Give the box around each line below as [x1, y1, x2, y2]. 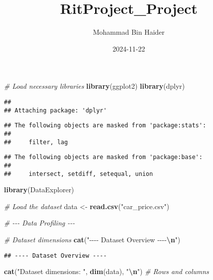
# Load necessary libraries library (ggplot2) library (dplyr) [4, 81, 185, 91]
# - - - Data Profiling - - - [4, 218, 75, 228]
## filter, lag [4, 138, 68, 146]
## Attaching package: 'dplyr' [4, 107, 107, 114]
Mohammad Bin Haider [93, 27, 165, 37]
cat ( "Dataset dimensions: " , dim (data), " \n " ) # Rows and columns [4, 266, 209, 277]
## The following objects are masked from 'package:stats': [4, 122, 207, 129]
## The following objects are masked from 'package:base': [4, 154, 203, 161]
